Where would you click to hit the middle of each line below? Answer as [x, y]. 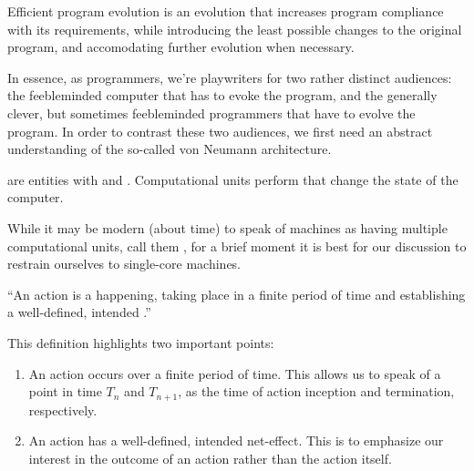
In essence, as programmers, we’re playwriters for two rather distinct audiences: [230, 77]
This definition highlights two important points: [141, 342]
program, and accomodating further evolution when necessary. [181, 47]
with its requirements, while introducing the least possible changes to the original [235, 29]
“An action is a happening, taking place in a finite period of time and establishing [237, 294]
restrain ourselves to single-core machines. [124, 264]
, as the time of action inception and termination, [316, 391]
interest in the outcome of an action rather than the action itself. [210, 458]
